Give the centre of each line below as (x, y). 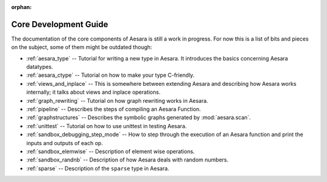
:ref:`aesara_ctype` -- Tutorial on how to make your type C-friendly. (111, 75)
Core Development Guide (60, 24)
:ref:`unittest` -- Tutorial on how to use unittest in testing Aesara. (107, 126)
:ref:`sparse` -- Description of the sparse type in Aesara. (98, 168)
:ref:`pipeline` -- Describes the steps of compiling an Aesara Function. (114, 109)
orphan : (21, 7)
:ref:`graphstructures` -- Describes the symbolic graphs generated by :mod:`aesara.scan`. (139, 117)
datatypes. (40, 67)
